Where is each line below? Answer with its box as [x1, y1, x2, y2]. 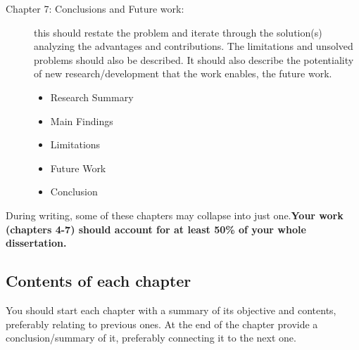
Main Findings [50, 113, 113, 128]
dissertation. [6, 235, 67, 250]
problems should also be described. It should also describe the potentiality [34, 52, 354, 67]
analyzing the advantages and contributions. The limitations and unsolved [34, 39, 353, 53]
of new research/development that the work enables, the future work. [34, 66, 332, 81]
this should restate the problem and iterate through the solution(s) [34, 25, 322, 39]
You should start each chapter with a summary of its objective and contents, [6, 302, 336, 317]
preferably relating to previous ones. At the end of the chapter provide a [6, 316, 318, 331]
